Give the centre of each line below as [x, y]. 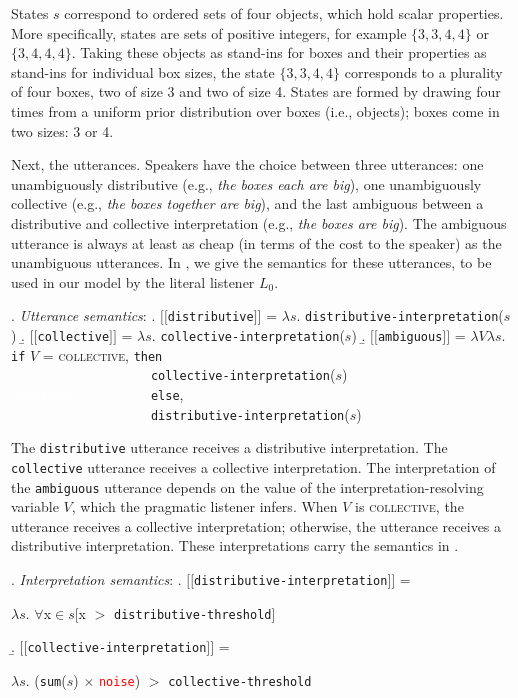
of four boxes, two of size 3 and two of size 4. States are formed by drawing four [256, 91]
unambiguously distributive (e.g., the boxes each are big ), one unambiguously [246, 183]
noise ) [119, 679]
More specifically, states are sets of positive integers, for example [209, 32]
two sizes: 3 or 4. [62, 130]
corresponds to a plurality [423, 71]
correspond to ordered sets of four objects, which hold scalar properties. [284, 13]
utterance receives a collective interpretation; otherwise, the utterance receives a [256, 525]
